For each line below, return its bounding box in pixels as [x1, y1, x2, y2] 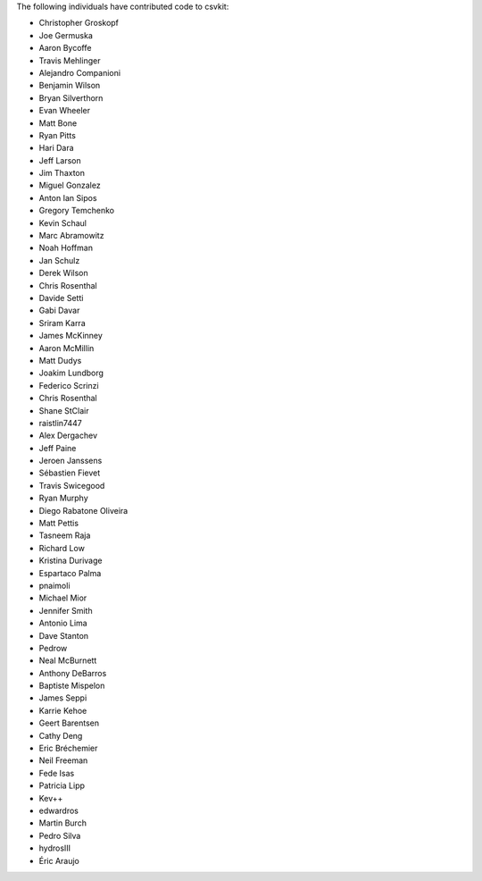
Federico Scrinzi [38, 380, 99, 390]
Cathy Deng [38, 730, 83, 741]
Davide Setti [38, 292, 84, 303]
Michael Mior [38, 592, 87, 603]
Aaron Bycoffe [38, 43, 92, 54]
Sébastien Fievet [38, 467, 101, 478]
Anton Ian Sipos [38, 192, 97, 203]
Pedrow [38, 642, 68, 653]
